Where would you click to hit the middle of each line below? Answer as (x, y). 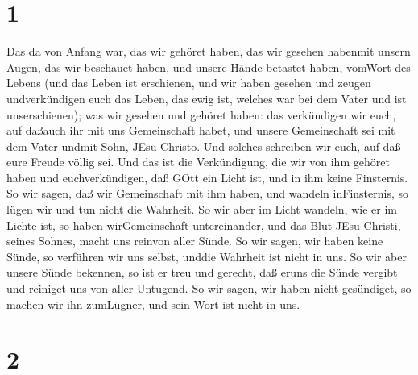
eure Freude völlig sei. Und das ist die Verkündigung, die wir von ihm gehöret (198, 162)
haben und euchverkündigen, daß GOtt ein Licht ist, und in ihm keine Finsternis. (207, 177)
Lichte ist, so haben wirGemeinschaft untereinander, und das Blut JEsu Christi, (204, 225)
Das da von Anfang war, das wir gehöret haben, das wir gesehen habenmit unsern (209, 51)
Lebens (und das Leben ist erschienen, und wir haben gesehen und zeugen (189, 83)
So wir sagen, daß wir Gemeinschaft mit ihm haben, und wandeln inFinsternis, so (207, 193)
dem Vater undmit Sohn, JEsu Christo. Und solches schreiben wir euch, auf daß (204, 146)
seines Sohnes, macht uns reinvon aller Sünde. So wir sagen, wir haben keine (195, 241)
